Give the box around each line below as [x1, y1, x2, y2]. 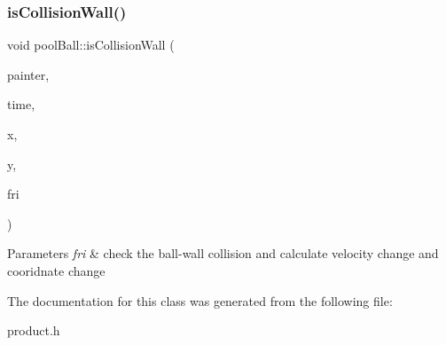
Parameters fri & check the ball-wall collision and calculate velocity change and [7, 244, 439, 263]
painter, [7, 65, 50, 83]
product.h [7, 321, 60, 340]
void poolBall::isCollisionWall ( [7, 35, 175, 54]
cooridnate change [7, 261, 106, 279]
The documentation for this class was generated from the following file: [7, 291, 393, 310]
